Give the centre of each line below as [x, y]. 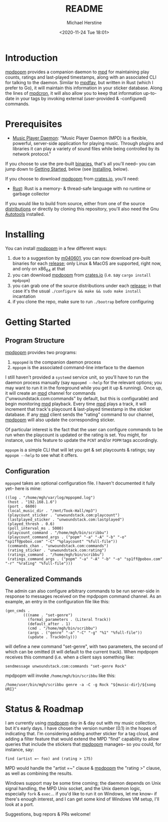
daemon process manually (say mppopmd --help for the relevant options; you [83, 383]
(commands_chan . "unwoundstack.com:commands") [58, 546]
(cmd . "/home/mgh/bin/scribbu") [62, 628]
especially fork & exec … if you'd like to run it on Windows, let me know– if [81, 793]
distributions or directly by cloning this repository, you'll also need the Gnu [82, 209]
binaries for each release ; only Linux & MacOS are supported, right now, [87, 263]
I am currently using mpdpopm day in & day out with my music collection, [81, 723]
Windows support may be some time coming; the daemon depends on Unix [83, 783]
